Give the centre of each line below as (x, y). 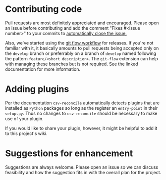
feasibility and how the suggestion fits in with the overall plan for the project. (83, 172)
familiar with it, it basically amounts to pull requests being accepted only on (82, 48)
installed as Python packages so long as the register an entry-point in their (82, 108)
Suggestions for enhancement (69, 154)
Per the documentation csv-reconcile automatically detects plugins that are (83, 103)
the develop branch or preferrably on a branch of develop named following (81, 53)
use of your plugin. (24, 118)
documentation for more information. (43, 69)
